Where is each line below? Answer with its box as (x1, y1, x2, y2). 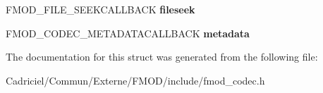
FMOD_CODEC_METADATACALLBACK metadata (6, 25, 250, 40)
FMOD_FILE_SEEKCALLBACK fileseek (6, 2, 195, 16)
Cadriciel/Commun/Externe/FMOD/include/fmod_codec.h (6, 73, 265, 87)
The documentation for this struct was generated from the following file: (6, 49, 318, 64)
